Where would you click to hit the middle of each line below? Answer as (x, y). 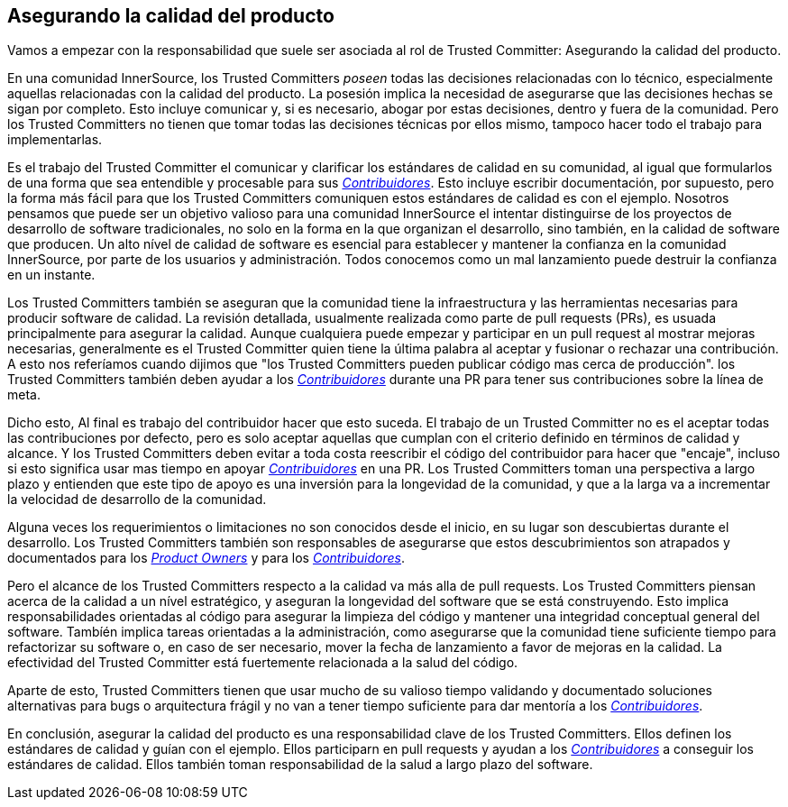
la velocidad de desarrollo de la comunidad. (137, 500)
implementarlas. (55, 140)
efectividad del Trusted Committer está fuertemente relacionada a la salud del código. (263, 663)
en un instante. (51, 275)
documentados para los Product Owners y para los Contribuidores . (206, 558)
